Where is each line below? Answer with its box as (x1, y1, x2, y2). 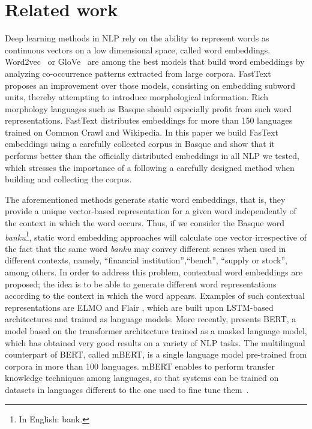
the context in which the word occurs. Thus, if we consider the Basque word (5, 217, 285, 229)
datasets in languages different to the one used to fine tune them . (5, 383, 249, 395)
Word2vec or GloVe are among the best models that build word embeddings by (5, 55, 305, 68)
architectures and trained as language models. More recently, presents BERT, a (5, 313, 296, 325)
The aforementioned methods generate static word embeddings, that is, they (5, 193, 286, 205)
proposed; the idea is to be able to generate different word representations (5, 277, 277, 290)
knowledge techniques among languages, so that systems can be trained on (5, 371, 279, 384)
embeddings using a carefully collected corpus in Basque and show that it (5, 137, 275, 150)
